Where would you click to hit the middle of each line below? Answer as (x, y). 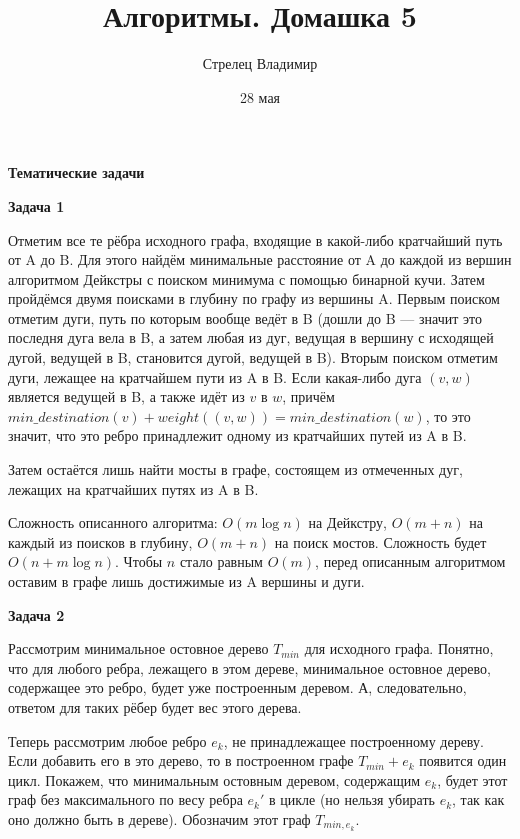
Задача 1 (36, 205)
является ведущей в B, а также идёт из (126, 396)
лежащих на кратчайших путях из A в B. (133, 488)
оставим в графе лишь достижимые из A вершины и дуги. (186, 581)
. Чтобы (139, 561)
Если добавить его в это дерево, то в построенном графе (181, 760)
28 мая (260, 96)
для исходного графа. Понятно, (399, 648)
